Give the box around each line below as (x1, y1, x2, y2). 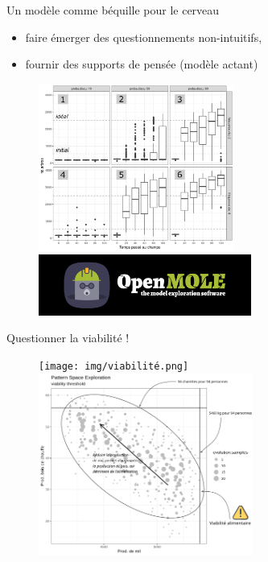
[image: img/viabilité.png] (39, 361, 189, 372)
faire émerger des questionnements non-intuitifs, (25, 28, 262, 45)
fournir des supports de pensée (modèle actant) (25, 56, 258, 72)
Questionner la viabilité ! (6, 329, 130, 346)
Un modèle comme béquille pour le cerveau (6, 2, 220, 18)
